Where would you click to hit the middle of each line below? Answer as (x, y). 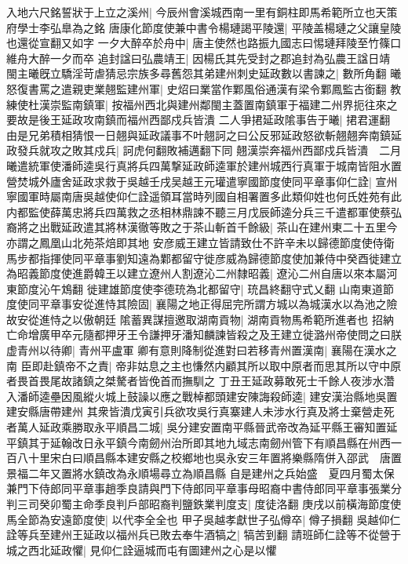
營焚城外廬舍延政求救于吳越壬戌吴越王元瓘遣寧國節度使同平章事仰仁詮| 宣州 (202, 181)
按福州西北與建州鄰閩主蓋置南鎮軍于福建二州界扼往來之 (255, 104)
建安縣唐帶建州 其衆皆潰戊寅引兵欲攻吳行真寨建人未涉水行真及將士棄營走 (195, 411)
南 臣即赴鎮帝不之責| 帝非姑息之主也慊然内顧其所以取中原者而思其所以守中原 (204, 365)
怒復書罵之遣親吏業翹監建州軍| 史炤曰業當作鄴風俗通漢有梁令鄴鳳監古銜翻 (197, 88)
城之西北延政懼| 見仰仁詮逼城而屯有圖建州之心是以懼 (142, 549)
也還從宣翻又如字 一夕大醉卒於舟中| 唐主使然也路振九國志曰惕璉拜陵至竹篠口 (204, 43)
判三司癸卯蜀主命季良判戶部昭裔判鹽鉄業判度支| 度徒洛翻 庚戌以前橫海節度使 (204, 504)
